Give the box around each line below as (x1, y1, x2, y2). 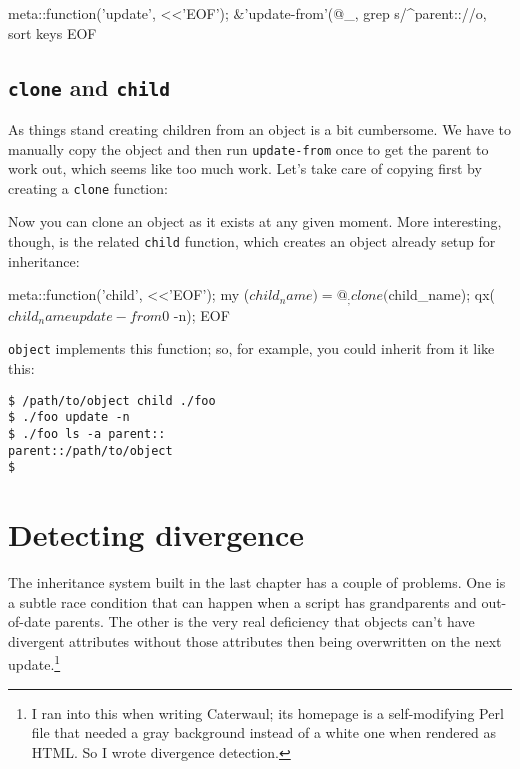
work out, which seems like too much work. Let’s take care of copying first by (8, 158, 482, 179)
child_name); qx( (388, 284, 496, 305)
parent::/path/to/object (8, 443, 173, 458)
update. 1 (8, 651, 61, 675)
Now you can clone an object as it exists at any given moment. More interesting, (8, 211, 502, 232)
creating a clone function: (8, 177, 168, 198)
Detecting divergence (8, 514, 304, 555)
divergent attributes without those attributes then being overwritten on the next (8, 630, 502, 651)
